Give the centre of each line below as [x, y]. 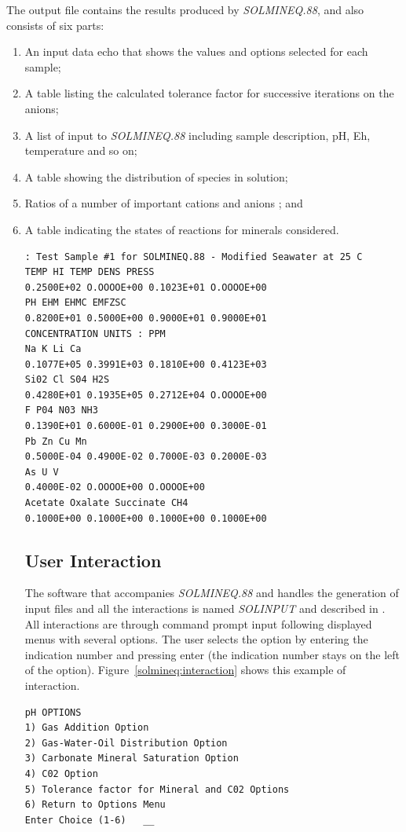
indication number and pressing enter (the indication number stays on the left [212, 654]
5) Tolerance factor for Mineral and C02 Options [157, 789]
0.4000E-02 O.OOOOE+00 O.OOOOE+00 [115, 487]
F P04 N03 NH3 [61, 411]
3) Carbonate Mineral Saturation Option [132, 759]
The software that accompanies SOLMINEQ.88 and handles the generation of [212, 593]
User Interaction [93, 560]
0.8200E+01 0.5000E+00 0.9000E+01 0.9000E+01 [146, 318]
